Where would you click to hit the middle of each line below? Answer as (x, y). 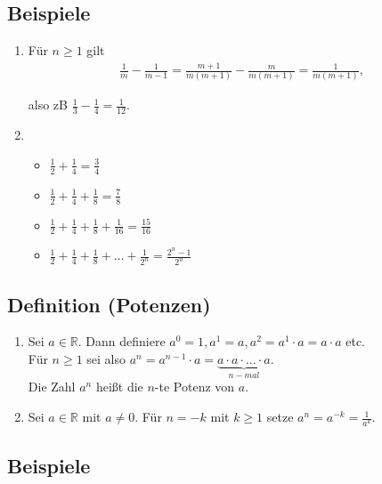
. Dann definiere (122, 341)
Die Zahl (52, 387)
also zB (48, 105)
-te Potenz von (195, 387)
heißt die (119, 387)
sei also (106, 359)
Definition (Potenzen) (109, 304)
